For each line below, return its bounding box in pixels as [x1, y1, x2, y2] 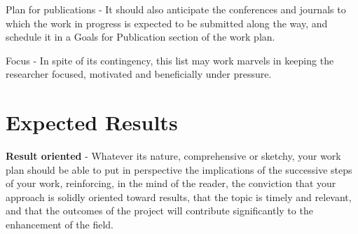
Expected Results [6, 108, 178, 137]
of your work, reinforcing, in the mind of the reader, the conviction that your [6, 176, 336, 191]
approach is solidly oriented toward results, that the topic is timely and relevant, [6, 189, 352, 204]
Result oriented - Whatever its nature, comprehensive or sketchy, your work [6, 149, 341, 163]
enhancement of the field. [6, 217, 113, 232]
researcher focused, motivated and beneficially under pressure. [6, 67, 272, 81]
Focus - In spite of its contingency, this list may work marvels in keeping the [6, 53, 334, 67]
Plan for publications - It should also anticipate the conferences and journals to [6, 2, 346, 16]
